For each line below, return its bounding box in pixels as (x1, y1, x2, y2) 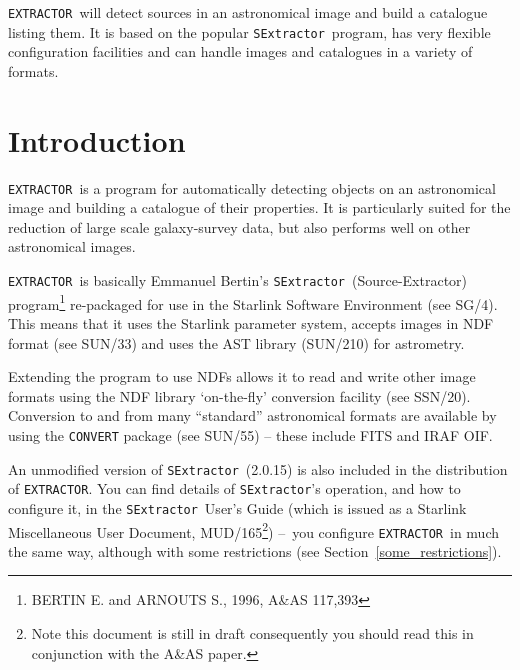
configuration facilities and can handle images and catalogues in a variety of (8, 41, 473, 62)
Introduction (8, 119, 186, 160)
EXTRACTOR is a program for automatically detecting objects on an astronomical (8, 177, 496, 198)
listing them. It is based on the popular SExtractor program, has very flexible (8, 21, 491, 42)
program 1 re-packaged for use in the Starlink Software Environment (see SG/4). (8, 290, 498, 314)
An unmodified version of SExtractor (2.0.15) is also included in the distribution (8, 458, 508, 479)
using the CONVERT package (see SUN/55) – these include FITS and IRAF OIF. (8, 424, 493, 445)
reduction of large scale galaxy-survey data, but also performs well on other (8, 216, 471, 237)
